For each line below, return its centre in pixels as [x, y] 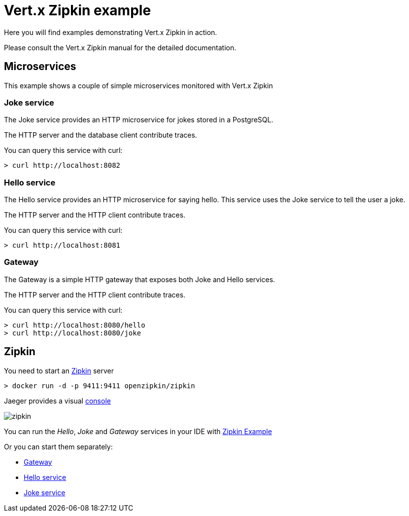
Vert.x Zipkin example [78, 10]
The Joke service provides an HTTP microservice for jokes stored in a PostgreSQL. [139, 120]
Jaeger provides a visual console [57, 401]
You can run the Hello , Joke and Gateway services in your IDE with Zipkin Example [138, 431]
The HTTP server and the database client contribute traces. [101, 135]
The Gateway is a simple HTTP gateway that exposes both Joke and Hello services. [140, 279]
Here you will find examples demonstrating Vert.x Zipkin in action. [111, 32]
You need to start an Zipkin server [59, 370]
